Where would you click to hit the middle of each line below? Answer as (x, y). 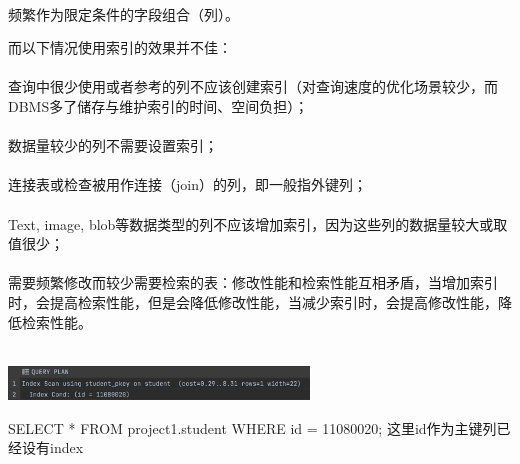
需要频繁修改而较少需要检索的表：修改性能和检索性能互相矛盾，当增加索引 (253, 282)
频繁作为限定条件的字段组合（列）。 (123, 13)
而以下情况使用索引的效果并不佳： (120, 47)
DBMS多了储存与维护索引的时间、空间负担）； (158, 105)
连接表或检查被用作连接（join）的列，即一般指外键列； (187, 184)
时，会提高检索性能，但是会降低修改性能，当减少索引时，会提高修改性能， (253, 301)
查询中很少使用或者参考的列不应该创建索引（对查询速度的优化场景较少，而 (253, 86)
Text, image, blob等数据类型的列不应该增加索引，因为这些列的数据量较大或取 (258, 223)
